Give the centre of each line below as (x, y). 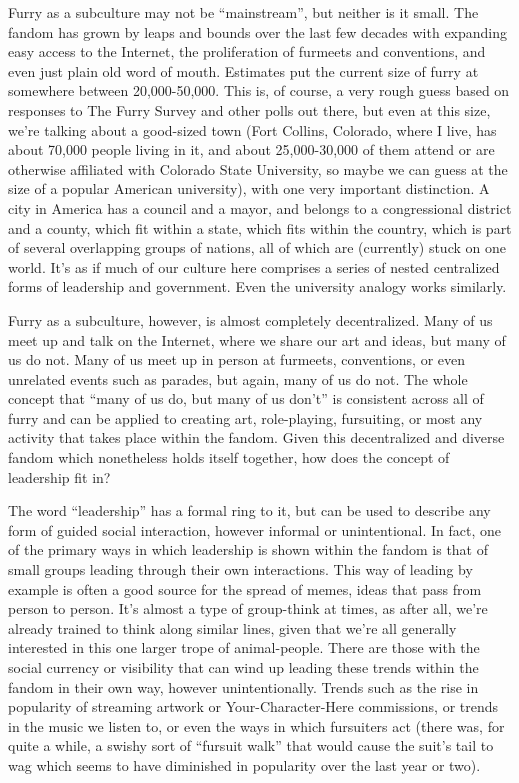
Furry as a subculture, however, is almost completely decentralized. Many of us (250, 319)
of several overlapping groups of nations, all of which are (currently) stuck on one (257, 247)
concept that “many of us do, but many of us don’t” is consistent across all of (246, 398)
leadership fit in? (59, 476)
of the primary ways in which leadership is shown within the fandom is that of (248, 549)
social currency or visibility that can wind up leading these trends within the (243, 667)
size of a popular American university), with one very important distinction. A (249, 188)
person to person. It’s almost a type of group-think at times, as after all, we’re (248, 608)
